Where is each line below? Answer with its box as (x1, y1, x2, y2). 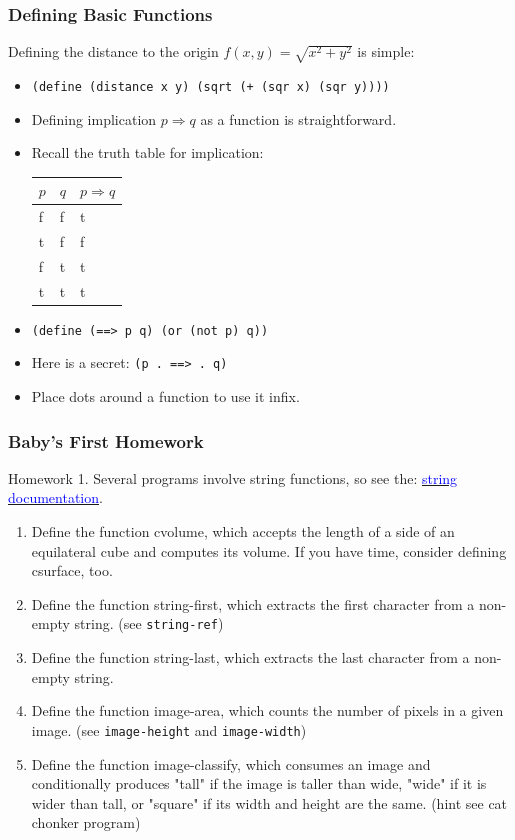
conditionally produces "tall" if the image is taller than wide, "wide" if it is (31, 773, 487, 794)
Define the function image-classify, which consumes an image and (31, 753, 431, 774)
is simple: (357, 41, 415, 62)
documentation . (8, 487, 103, 508)
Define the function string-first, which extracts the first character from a (31, 593, 475, 614)
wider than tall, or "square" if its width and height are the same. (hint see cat (31, 792, 508, 813)
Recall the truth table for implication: (31, 142, 264, 163)
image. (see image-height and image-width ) (31, 719, 307, 740)
